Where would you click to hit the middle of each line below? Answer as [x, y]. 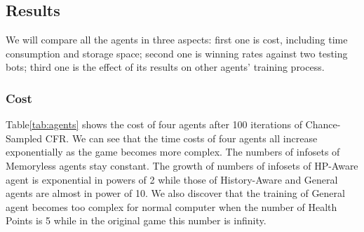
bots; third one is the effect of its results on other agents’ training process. [165, 67]
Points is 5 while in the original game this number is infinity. [136, 220]
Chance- [323, 124]
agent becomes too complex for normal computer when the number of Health [171, 206]
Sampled [24, 138]
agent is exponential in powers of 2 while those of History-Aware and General [172, 179]
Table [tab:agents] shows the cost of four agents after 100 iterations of [154, 124]
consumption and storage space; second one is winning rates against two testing [177, 53]
